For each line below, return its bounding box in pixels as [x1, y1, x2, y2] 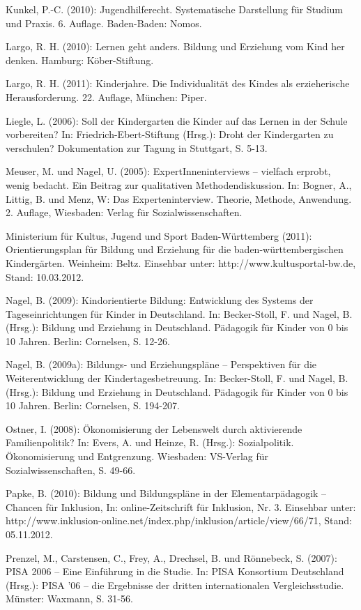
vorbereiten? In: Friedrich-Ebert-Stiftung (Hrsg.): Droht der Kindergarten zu [6, 127, 334, 142]
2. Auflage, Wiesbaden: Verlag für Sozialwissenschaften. [6, 205, 243, 220]
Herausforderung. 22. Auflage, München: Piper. [6, 89, 207, 104]
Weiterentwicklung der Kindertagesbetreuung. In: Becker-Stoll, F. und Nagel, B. [6, 371, 348, 386]
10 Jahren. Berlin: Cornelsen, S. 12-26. [6, 333, 170, 348]
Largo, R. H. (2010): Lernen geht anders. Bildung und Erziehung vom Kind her [6, 39, 345, 54]
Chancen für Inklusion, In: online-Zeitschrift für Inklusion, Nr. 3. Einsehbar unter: [6, 499, 356, 514]
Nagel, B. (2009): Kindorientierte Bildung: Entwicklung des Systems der [6, 293, 314, 307]
